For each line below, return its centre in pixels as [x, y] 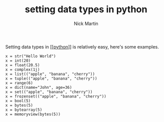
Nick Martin [86, 23]
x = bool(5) [18, 101]
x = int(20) [18, 60]
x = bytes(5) [19, 105]
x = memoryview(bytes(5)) [33, 114]
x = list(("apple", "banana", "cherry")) [50, 74]
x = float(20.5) [23, 65]
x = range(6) [19, 83]
